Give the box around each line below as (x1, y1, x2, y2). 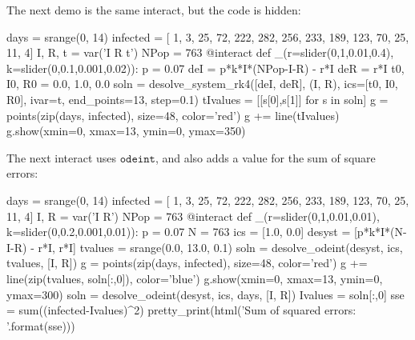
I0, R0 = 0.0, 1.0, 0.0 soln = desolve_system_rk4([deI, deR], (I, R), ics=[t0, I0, (6, 75, 398, 92)
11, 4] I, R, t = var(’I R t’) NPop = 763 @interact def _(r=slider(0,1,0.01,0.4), (6, 44, 394, 61)
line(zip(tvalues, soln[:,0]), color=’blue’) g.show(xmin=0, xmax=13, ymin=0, (6, 270, 383, 286)
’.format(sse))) (6, 317, 75, 334)
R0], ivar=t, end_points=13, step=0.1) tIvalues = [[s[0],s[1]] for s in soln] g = (6, 90, 389, 107)
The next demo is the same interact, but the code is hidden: (6, 2, 301, 18)
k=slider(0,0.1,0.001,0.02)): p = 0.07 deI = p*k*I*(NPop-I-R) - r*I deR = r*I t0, (6, 59, 405, 76)
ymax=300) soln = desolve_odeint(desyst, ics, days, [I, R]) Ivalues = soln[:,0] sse (6, 286, 405, 302)
